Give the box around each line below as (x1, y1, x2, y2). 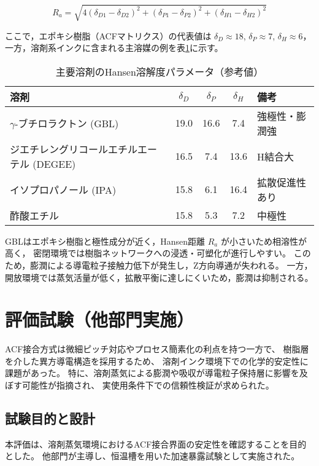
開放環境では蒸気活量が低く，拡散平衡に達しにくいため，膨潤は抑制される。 (5, 271, 313, 283)
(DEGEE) (33, 156, 76, 171)
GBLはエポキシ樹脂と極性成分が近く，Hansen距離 (5, 234, 206, 247)
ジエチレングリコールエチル (10, 141, 138, 156)
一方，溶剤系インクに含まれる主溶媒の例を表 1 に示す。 (5, 41, 223, 54)
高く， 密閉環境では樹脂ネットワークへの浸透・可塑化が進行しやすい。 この (5, 247, 311, 259)
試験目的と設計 (5, 409, 95, 427)
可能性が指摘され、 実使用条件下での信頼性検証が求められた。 (21, 379, 274, 392)
